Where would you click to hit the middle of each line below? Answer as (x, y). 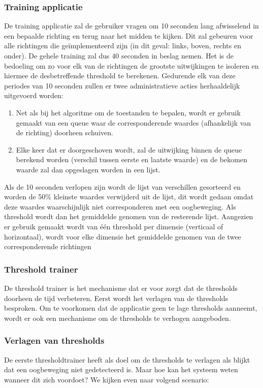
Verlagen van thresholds (54, 340)
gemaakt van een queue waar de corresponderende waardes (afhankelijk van (134, 122)
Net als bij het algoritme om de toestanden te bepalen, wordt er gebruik (128, 112)
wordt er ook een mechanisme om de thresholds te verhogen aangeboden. (118, 318)
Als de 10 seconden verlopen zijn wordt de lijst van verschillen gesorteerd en (123, 186)
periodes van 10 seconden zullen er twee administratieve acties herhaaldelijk (122, 85)
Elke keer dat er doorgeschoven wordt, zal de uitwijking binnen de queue (129, 149)
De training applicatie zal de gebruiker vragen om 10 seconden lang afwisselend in (131, 26)
